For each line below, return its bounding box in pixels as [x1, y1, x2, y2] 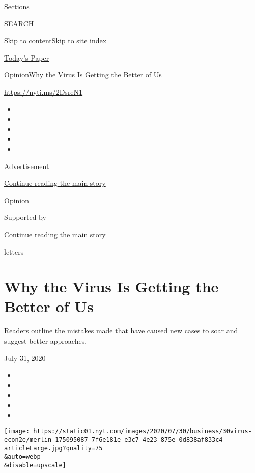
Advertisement [4, 160, 49, 171]
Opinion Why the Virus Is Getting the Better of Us [4, 69, 162, 80]
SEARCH [4, 18, 34, 29]
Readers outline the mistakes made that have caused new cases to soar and [4, 325, 238, 336]
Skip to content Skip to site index [4, 35, 107, 46]
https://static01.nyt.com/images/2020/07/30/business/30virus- [33, 428, 252, 435]
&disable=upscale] [4, 461, 66, 469]
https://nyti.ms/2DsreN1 [4, 86, 83, 97]
